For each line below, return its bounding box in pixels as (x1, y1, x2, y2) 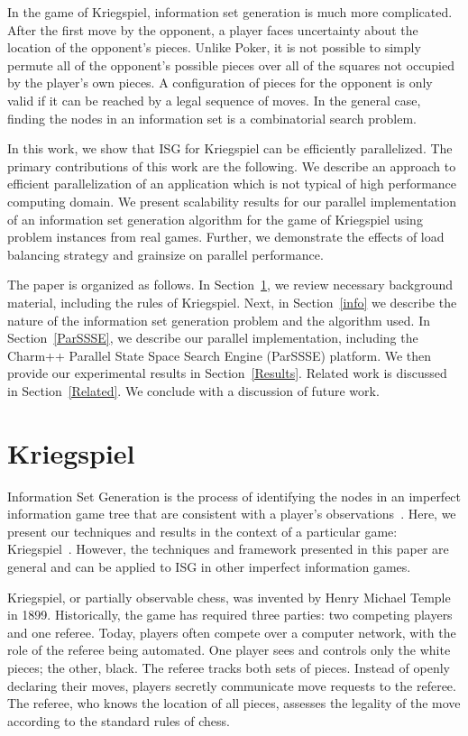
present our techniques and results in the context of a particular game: (7, 521, 398, 540)
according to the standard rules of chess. (7, 711, 230, 730)
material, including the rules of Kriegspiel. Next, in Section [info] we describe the (7, 292, 457, 311)
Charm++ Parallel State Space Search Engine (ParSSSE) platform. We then (7, 345, 432, 364)
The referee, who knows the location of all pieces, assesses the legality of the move (7, 694, 461, 713)
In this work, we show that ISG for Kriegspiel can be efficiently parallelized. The (7, 139, 453, 158)
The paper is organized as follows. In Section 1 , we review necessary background (7, 275, 454, 294)
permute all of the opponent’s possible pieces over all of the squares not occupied (7, 55, 455, 74)
